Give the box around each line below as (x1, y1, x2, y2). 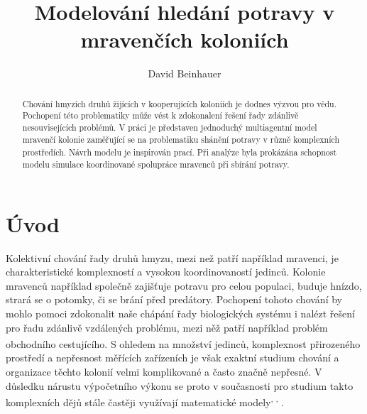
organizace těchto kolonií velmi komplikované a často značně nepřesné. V (6, 364, 322, 378)
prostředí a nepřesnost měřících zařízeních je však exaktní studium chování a (6, 350, 339, 365)
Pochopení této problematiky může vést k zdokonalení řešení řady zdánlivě (22, 109, 299, 121)
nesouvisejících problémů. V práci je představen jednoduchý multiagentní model (22, 121, 317, 134)
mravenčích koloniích (80, 25, 289, 54)
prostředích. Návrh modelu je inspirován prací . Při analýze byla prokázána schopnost (22, 146, 337, 158)
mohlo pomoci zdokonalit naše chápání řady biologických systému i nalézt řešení (6, 305, 355, 320)
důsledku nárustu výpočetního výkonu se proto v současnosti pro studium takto (6, 378, 354, 393)
